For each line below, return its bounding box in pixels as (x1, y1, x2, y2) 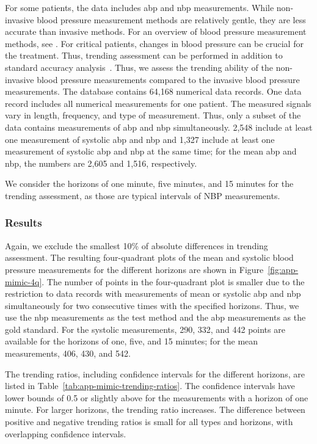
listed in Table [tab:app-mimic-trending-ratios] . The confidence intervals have (5, 379, 295, 392)
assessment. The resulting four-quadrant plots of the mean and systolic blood (5, 251, 294, 264)
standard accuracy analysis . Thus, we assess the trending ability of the (5, 60, 274, 73)
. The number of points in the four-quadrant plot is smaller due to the (42, 275, 305, 288)
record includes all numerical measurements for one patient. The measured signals (5, 96, 312, 109)
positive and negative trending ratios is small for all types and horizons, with (5, 415, 293, 428)
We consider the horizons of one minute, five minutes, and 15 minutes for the (5, 177, 294, 190)
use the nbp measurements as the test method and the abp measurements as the (5, 311, 306, 324)
